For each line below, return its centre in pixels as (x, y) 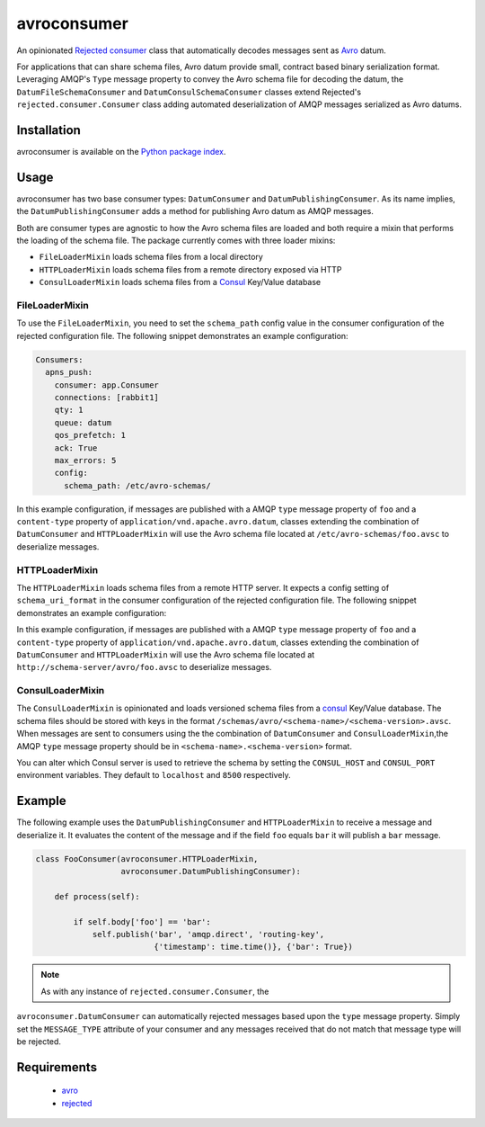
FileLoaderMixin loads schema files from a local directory (151, 257)
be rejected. (39, 1041)
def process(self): (97, 896)
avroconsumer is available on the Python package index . (121, 152)
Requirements (57, 1067)
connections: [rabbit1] (106, 397)
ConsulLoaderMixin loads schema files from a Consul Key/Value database (180, 282)
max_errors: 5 (85, 460)
